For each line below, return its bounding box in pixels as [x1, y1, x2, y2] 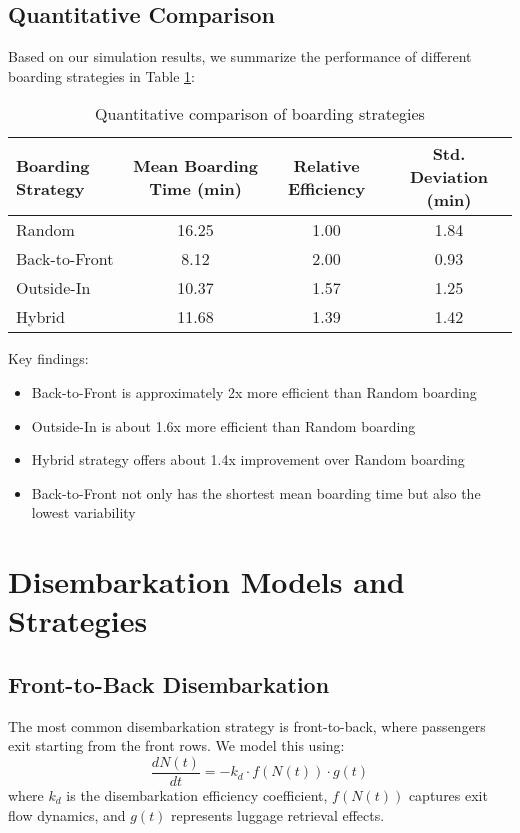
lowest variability [31, 502, 136, 523]
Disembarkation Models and [8, 561, 405, 602]
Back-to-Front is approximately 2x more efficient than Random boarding [31, 381, 477, 402]
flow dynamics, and [8, 804, 126, 825]
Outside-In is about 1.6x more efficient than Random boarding [31, 415, 416, 436]
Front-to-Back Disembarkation [8, 668, 330, 699]
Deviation [410, 165, 488, 189]
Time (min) [149, 176, 242, 200]
